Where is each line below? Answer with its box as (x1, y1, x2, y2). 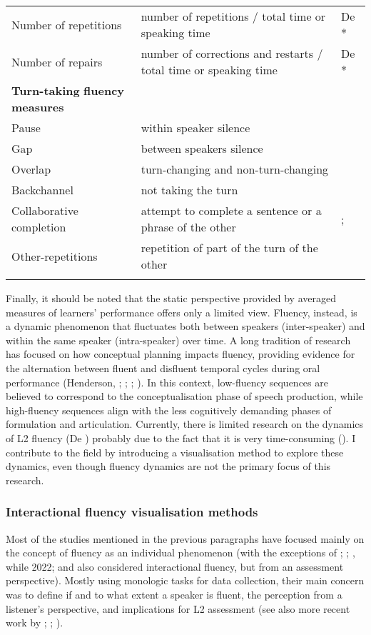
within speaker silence (141, 119, 250, 136)
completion (11, 219, 66, 235)
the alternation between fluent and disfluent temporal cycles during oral (6, 360, 320, 375)
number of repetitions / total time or (141, 8, 326, 24)
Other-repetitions (11, 247, 98, 264)
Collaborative (11, 202, 78, 219)
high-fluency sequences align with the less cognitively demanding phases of (6, 402, 332, 417)
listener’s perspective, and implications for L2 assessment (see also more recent (6, 601, 350, 616)
